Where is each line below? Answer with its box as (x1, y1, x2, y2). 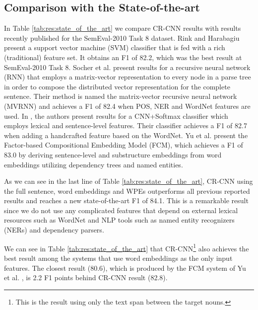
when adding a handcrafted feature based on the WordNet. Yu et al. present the (4, 130, 248, 140)
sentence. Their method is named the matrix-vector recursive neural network (4, 91, 237, 101)
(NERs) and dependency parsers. (4, 225, 104, 235)
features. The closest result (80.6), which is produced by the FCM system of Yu (4, 262, 246, 273)
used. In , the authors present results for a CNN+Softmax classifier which (4, 110, 228, 121)
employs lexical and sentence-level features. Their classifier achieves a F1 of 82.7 (4, 120, 247, 131)
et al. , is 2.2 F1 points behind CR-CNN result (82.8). (4, 272, 168, 283)
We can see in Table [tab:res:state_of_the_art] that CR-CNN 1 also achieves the (4, 241, 249, 253)
